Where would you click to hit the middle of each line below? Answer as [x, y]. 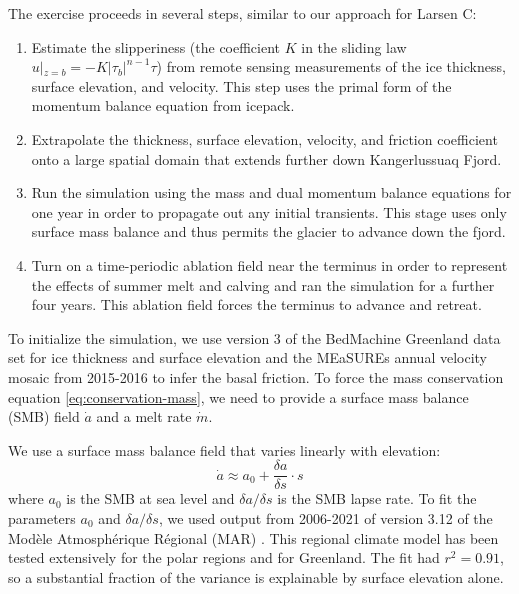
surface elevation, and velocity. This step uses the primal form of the [241, 85]
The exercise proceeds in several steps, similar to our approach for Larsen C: [242, 13]
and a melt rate [144, 416]
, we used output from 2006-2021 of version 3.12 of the [325, 517]
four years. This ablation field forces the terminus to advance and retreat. [256, 304]
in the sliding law [354, 46]
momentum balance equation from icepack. [163, 105]
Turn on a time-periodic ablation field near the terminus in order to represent [269, 264]
